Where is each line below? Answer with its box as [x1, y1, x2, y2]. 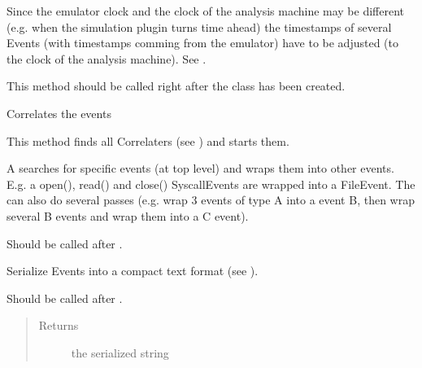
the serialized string [71, 344, 169, 361]
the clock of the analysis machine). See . [7, 50, 207, 67]
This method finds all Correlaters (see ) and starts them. [7, 132, 289, 149]
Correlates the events [7, 104, 111, 121]
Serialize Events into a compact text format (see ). [7, 262, 259, 279]
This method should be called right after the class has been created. [7, 77, 346, 94]
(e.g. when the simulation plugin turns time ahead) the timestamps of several [7, 18, 392, 35]
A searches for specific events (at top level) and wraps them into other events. [7, 160, 394, 177]
